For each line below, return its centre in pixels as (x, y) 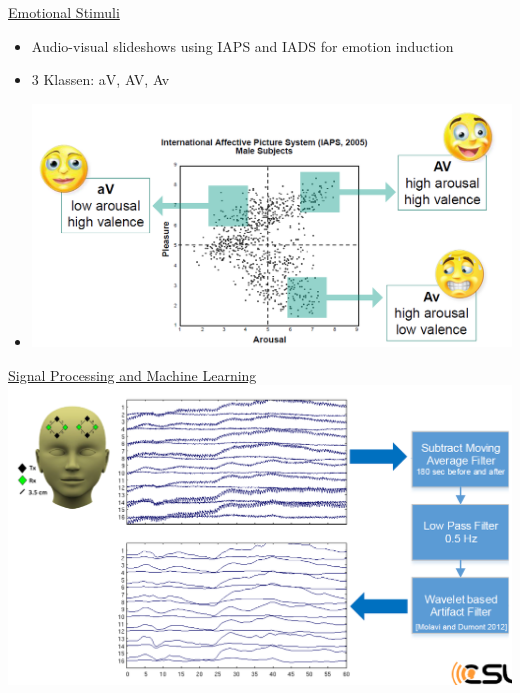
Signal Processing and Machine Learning (132, 374)
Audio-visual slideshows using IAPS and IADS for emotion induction (242, 45)
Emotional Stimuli (64, 12)
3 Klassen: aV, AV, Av (100, 79)
